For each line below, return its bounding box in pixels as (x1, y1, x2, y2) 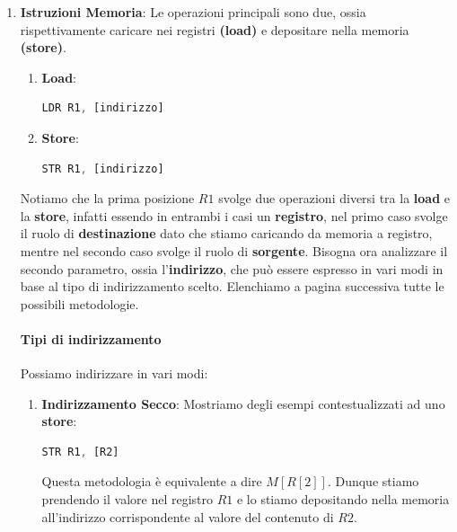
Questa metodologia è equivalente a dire (41, 472, 262, 491)
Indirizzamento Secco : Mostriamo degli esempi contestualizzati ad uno (41, 394, 445, 412)
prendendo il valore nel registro (41, 490, 214, 509)
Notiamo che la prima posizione (20, 189, 195, 208)
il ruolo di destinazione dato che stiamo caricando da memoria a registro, (20, 224, 433, 243)
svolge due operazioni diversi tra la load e (218, 189, 450, 208)
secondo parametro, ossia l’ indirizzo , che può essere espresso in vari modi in (20, 259, 444, 278)
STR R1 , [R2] (41, 445, 119, 458)
